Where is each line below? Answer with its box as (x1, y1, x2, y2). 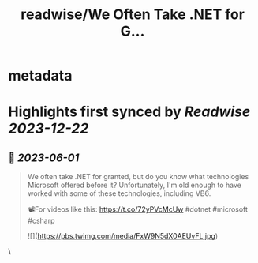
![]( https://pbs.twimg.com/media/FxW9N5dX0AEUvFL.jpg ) (27, 231, 219, 241)
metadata (8, 67, 73, 85)
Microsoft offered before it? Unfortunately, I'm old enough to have (27, 180, 242, 190)
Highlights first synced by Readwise (8, 103, 251, 121)
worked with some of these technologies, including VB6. (27, 189, 211, 198)
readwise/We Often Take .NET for (21, 6, 245, 24)
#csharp (27, 216, 55, 226)
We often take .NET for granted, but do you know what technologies (27, 172, 249, 182)
